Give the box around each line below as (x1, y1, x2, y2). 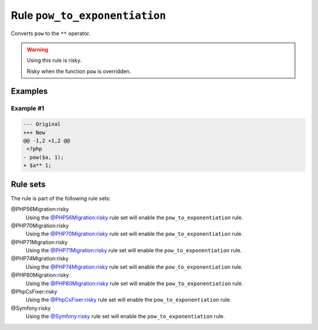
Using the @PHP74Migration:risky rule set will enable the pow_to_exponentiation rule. (25, 263, 243, 270)
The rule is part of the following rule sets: (11, 194, 111, 202)
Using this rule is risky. (26, 57, 82, 64)
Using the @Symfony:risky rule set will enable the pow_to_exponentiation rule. (25, 313, 225, 320)
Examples (11, 86, 48, 96)
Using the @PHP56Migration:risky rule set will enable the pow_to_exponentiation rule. (25, 214, 243, 221)
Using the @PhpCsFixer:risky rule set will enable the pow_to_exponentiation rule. (25, 296, 232, 303)
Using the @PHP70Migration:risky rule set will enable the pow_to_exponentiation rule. (25, 230, 243, 237)
